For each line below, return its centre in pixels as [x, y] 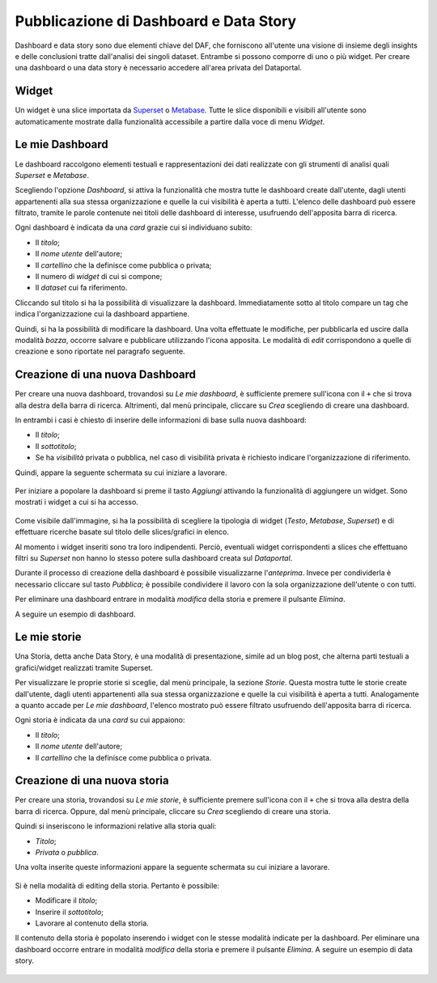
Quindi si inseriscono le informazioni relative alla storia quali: [116, 826]
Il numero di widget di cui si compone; [99, 277]
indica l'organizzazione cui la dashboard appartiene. [102, 314]
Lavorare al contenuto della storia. [92, 923]
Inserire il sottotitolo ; [70, 912]
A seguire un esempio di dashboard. [75, 614]
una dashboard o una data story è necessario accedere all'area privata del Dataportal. [159, 68]
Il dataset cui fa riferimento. [81, 288]
